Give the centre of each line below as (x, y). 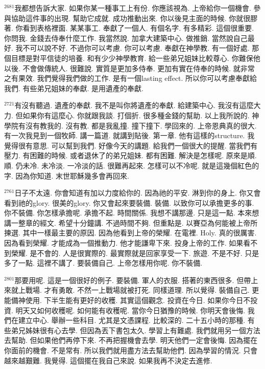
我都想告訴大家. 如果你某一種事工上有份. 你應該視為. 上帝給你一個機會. (133, 8)
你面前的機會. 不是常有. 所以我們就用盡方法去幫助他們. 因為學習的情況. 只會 (131, 350)
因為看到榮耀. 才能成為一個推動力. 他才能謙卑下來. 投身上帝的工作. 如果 (124, 243)
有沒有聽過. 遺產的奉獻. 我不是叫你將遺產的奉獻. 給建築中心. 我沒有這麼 (134, 105)
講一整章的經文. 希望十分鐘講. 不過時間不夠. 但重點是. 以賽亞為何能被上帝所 (131, 222)
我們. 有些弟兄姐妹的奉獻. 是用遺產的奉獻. (74, 88)
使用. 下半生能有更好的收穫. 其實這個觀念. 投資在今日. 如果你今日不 (138, 300)
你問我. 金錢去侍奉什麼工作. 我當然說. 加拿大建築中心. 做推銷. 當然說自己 (126, 38)
